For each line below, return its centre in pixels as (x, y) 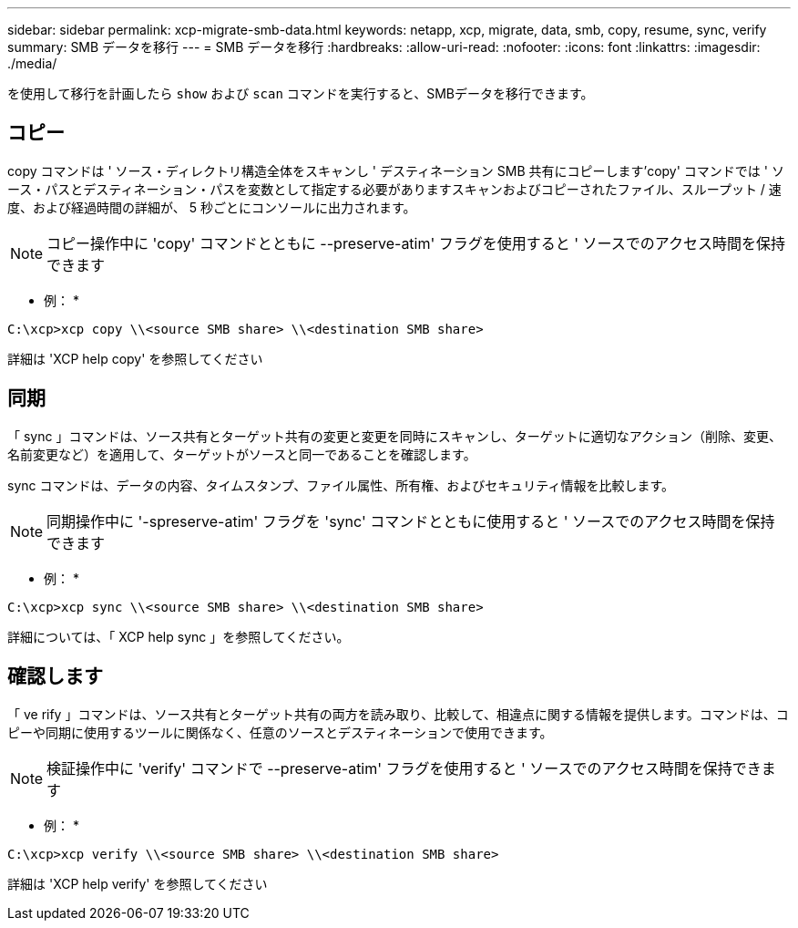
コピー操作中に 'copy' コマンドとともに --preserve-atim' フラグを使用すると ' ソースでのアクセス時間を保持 (416, 243)
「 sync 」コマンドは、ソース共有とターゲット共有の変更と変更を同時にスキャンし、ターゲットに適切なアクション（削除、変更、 (394, 436)
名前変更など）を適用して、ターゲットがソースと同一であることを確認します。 (242, 454)
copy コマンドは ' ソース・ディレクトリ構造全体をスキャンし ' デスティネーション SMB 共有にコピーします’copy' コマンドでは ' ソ (396, 170)
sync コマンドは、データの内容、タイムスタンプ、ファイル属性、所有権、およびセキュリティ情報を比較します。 (341, 485)
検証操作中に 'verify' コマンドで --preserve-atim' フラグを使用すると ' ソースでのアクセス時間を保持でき (404, 768)
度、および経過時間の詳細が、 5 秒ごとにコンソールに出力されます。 (212, 207)
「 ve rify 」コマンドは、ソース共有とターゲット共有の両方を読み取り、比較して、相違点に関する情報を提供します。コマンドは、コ (398, 714)
